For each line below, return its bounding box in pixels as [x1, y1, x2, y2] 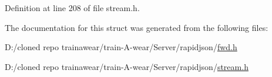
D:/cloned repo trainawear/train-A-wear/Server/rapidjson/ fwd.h [5, 41, 237, 53]
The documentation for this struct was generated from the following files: [5, 21, 268, 33]
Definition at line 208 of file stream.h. [5, 2, 140, 13]
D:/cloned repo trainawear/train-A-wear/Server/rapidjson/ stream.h [5, 60, 249, 72]
